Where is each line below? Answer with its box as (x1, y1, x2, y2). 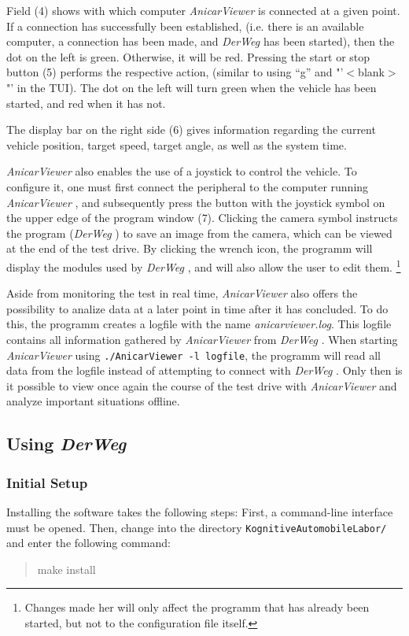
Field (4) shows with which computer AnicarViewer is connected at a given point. (6, 2, 400, 18)
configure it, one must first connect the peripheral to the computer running (6, 178, 369, 194)
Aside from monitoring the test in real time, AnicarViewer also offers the (6, 285, 358, 301)
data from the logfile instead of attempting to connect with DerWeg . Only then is (6, 362, 403, 379)
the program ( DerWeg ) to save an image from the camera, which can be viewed (6, 224, 392, 241)
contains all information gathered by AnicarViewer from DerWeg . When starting (6, 331, 398, 347)
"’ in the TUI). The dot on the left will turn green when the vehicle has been (6, 79, 377, 95)
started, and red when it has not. (6, 94, 166, 111)
